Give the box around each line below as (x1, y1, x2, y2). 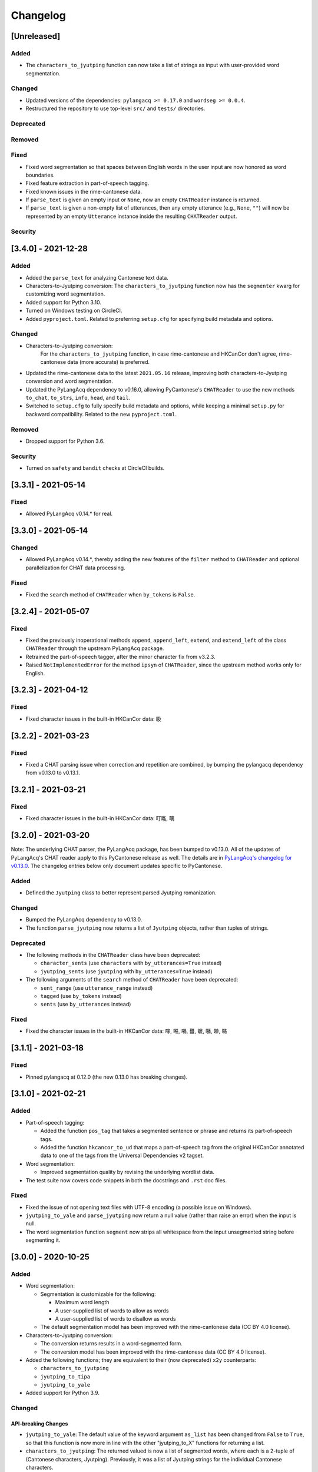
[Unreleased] (11, 31, 61, 41)
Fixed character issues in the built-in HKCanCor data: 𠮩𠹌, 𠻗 (25, 815, 175, 822)
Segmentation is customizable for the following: (40, 1290, 156, 1298)
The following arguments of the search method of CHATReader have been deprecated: (25, 976, 238, 983)
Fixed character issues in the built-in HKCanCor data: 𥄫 (25, 715, 161, 722)
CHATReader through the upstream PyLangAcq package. (25, 645, 164, 652)
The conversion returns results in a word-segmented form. (40, 1340, 183, 1347)
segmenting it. (25, 1236, 61, 1244)
